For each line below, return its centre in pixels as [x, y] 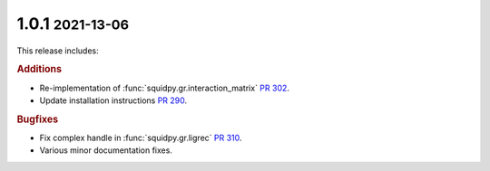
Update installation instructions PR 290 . [113, 100]
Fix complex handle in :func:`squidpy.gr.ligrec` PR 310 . [141, 138]
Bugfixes [38, 119]
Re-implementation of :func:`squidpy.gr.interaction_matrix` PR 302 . [165, 88]
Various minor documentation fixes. [106, 150]
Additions [39, 70]
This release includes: [58, 51]
